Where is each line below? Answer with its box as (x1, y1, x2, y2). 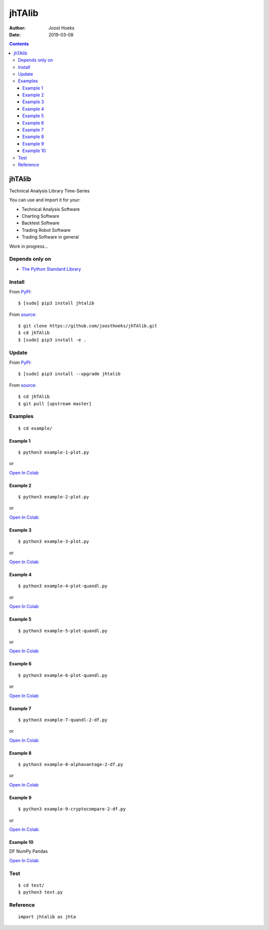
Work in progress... (9, 243, 48, 249)
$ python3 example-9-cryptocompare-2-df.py (18, 806, 126, 812)
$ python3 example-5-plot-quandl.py (18, 628, 108, 633)
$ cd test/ (18, 882, 45, 888)
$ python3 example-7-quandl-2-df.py (18, 717, 108, 723)
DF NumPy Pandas (9, 848, 48, 854)
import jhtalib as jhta (18, 914, 76, 920)
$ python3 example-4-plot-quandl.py (18, 583, 108, 589)
